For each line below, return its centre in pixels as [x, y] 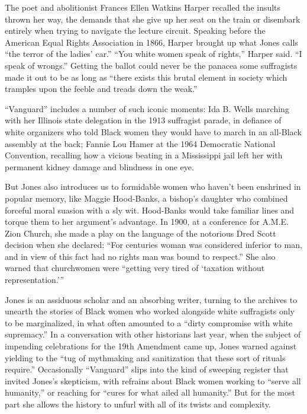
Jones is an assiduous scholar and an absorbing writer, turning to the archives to [151, 299]
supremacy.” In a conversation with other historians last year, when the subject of [153, 334]
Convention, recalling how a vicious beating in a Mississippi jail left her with [144, 155]
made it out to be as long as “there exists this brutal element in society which [146, 77]
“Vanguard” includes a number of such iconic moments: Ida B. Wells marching [147, 108]
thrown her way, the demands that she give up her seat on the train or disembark [153, 19]
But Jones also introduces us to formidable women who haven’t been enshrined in [153, 187]
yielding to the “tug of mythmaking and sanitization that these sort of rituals [145, 357]
